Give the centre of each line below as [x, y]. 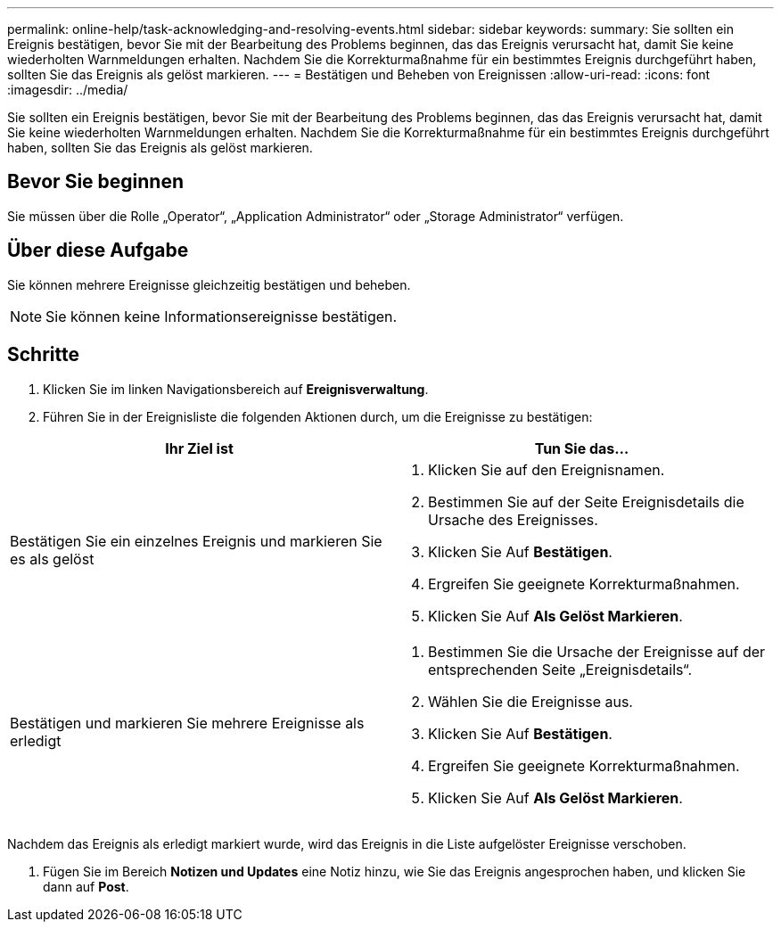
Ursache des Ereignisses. [513, 519]
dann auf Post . [86, 886]
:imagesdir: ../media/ [68, 90]
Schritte [43, 355]
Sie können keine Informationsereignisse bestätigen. [222, 316]
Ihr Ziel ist [199, 448]
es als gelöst [52, 559]
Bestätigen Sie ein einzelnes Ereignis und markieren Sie [196, 541]
